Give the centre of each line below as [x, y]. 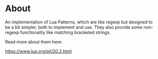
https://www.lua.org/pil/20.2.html [39, 51]
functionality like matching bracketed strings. [66, 32]
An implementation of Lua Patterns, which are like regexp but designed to [79, 22]
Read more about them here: [34, 41]
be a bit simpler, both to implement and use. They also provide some [74, 27]
